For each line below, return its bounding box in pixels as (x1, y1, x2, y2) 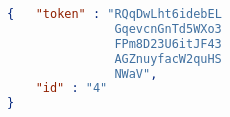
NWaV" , (114, 66, 158, 81)
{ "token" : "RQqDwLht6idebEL (7, 7, 222, 21)
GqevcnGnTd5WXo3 (114, 21, 222, 36)
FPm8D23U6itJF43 (114, 36, 222, 51)
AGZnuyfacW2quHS (114, 51, 222, 66)
